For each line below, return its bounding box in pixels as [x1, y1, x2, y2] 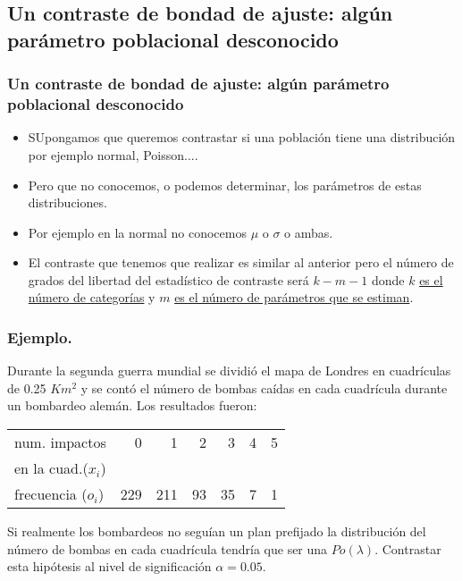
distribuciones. [28, 193, 107, 212]
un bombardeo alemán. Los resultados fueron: [7, 396, 257, 415]
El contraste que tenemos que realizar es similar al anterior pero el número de [28, 253, 454, 272]
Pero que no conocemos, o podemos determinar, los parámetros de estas [28, 175, 422, 194]
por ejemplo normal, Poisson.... [28, 145, 198, 164]
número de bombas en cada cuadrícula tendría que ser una [7, 539, 328, 558]
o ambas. [284, 223, 333, 241]
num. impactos [14, 432, 106, 453]
